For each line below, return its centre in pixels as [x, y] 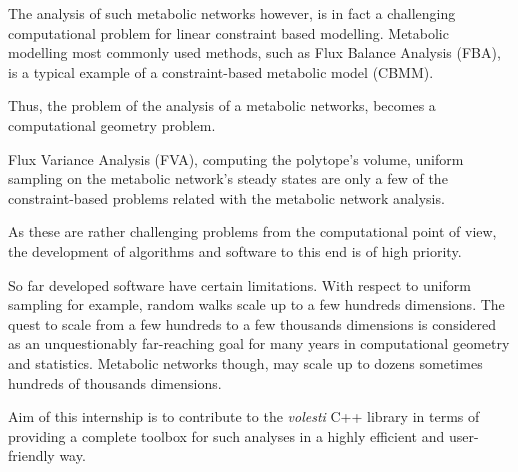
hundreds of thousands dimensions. [115, 382]
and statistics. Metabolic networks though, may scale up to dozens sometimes [245, 362]
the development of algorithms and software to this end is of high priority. [235, 250]
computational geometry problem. [112, 124]
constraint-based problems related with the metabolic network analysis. [226, 197]
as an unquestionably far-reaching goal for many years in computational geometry [259, 343]
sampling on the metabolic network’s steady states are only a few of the [228, 178]
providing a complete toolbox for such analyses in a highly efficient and [226, 435]
